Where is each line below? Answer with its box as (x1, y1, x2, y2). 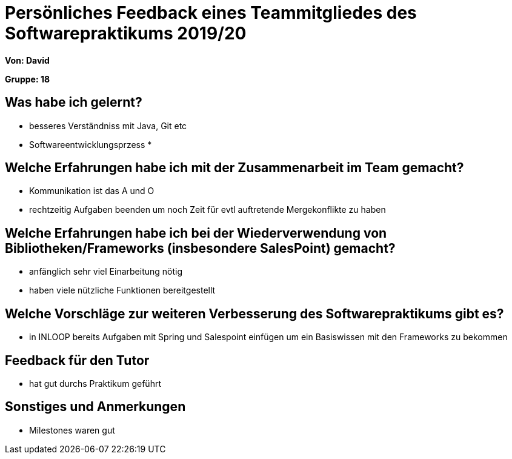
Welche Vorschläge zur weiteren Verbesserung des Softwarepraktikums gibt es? (5, 306, 504, 321)
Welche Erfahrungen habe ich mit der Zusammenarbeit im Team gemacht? (5, 160, 464, 176)
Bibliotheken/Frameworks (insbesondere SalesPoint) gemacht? (5, 240, 396, 256)
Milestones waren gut (29, 424, 115, 435)
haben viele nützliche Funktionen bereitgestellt (29, 285, 216, 296)
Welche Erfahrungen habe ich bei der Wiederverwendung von (5, 225, 387, 241)
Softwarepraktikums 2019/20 (5, 23, 247, 44)
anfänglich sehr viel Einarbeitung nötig (29, 266, 183, 277)
